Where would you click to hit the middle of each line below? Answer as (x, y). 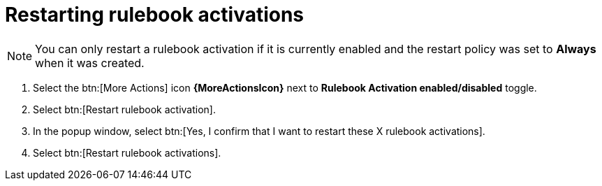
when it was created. (90, 63)
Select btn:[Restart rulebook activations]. (127, 152)
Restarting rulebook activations (155, 15)
